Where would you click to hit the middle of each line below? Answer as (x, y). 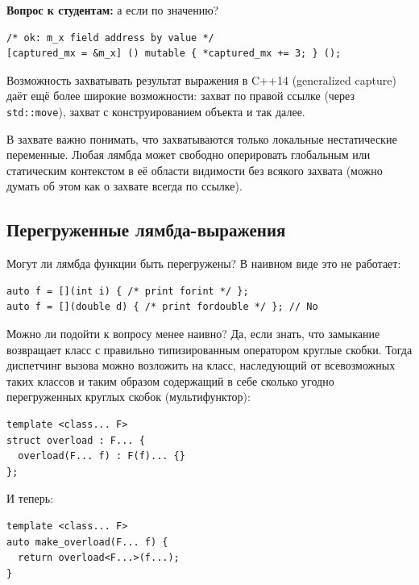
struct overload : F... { (76, 440)
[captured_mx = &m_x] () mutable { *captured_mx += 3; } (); (174, 54)
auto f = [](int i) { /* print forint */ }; (128, 291)
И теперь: (30, 498)
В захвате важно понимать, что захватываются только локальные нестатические (202, 138)
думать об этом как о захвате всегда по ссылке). (124, 186)
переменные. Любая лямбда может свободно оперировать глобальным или (189, 155)
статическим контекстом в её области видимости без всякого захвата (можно (195, 170)
